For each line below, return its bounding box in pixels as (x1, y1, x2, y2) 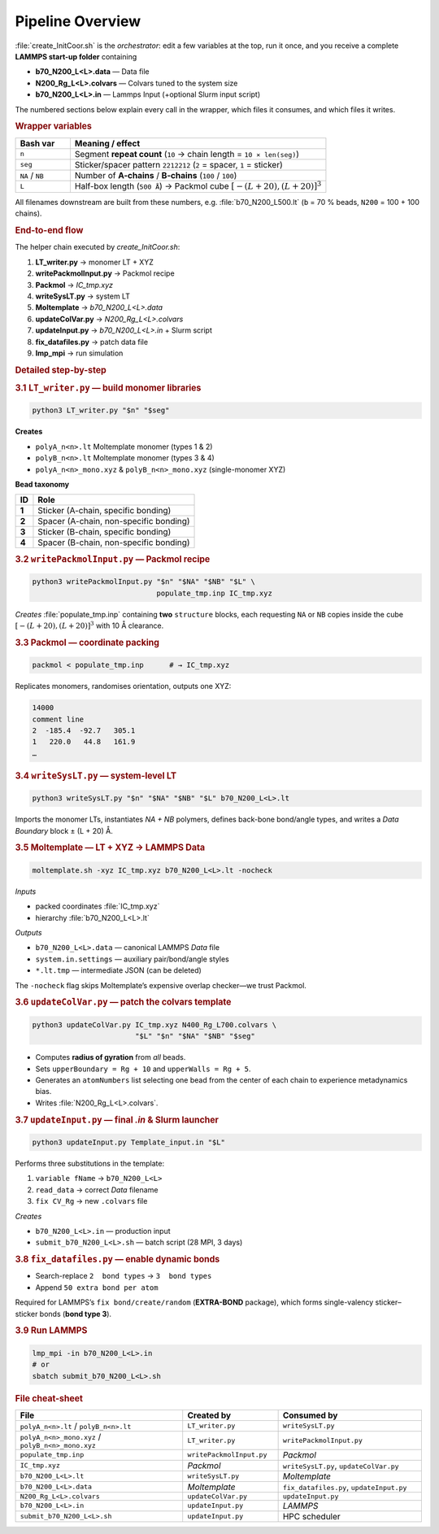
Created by (187, 1410, 232, 1421)
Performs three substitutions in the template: (15, 1158, 165, 1168)
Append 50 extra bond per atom (35, 1282, 159, 1292)
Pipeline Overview (15, 12, 141, 30)
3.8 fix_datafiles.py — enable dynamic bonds (15, 1253, 220, 1265)
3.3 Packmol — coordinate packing (15, 637, 160, 648)
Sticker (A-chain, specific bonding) (37, 505, 172, 516)
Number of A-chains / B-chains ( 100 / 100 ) (74, 169, 237, 181)
